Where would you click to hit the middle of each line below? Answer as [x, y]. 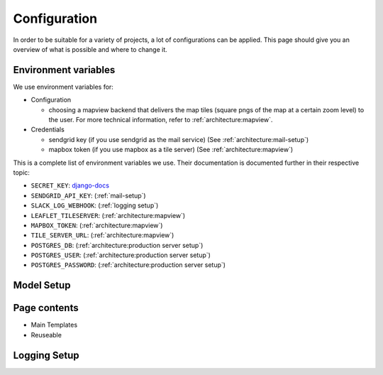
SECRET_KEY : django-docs [70, 185]
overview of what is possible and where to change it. [90, 49]
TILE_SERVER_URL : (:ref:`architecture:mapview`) [102, 235]
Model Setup [42, 285]
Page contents [46, 308]
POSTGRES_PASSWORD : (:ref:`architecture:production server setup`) [128, 265]
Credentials [48, 130]
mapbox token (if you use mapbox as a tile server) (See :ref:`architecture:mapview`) [171, 150]
